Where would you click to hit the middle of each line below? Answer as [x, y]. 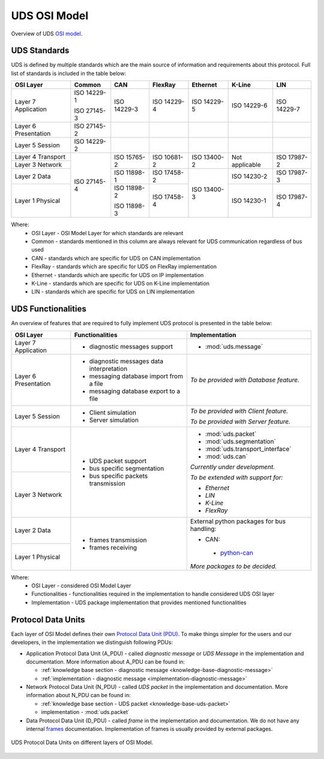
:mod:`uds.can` [226, 456]
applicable [246, 164]
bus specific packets [118, 476]
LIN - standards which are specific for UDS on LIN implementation [113, 292]
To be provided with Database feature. [245, 380]
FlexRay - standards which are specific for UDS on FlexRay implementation [124, 266]
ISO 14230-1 [249, 201]
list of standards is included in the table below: [68, 73]
